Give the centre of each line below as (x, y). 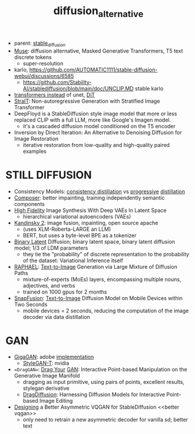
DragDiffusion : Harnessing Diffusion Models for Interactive (94, 394)
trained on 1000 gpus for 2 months (65, 292)
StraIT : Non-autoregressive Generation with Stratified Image (87, 101)
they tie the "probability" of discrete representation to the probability (106, 254)
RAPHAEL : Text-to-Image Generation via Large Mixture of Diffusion (95, 266)
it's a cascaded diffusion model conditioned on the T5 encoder (99, 126)
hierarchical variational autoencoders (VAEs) (77, 216)
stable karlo (149, 88)
